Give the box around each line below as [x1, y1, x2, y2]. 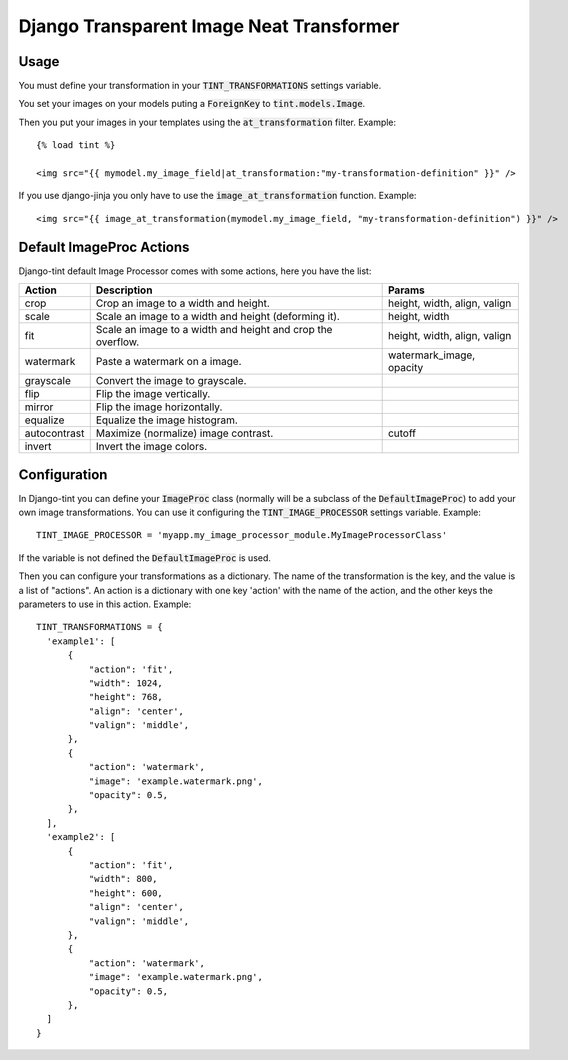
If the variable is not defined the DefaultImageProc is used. [18, 551, 272, 564]
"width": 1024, [88, 677, 164, 689]
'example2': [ [46, 831, 116, 843]
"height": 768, [88, 691, 164, 703]
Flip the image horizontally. [95, 400, 223, 414]
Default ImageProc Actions [18, 238, 190, 255]
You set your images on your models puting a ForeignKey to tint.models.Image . [18, 98, 366, 110]
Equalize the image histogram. [95, 413, 239, 427]
